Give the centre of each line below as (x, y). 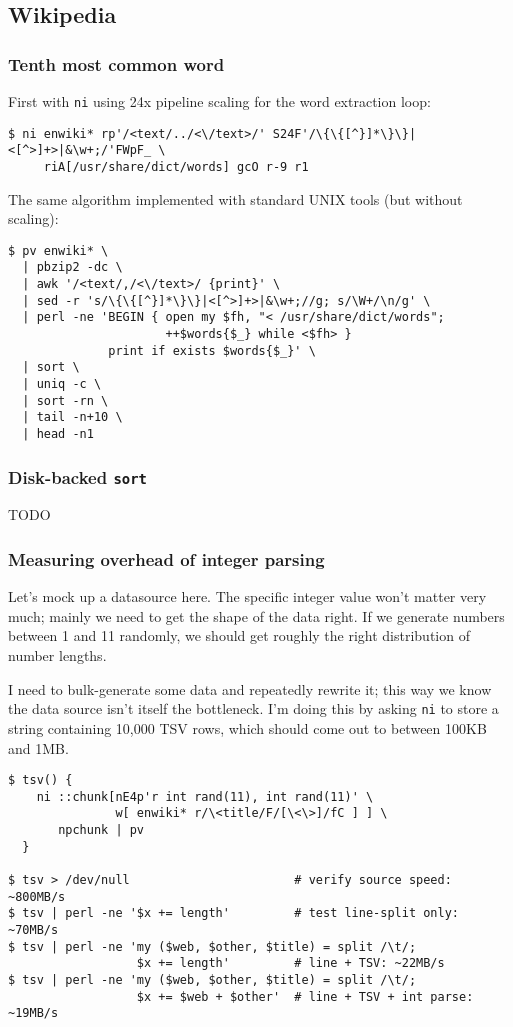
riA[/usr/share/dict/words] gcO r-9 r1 (176, 166)
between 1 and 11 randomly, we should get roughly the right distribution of (239, 635)
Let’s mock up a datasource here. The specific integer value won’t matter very (247, 596)
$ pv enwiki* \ (58, 250)
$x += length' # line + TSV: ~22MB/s (290, 963)
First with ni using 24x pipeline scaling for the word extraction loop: (219, 101)
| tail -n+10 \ (72, 417)
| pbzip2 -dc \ (72, 267)
